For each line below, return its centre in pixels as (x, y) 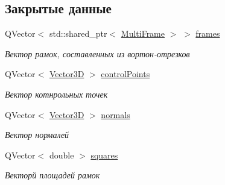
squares (104, 155)
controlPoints (125, 74)
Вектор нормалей (37, 135)
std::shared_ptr (78, 33)
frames (208, 33)
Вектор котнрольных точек (56, 94)
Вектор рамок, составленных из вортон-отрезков (97, 53)
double (62, 155)
